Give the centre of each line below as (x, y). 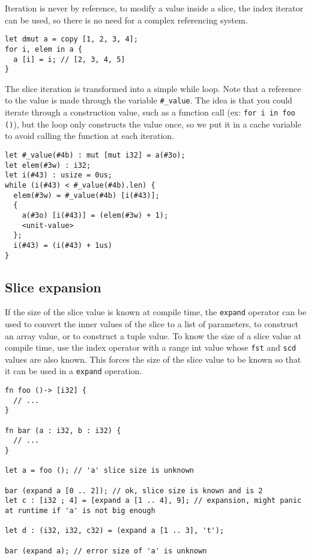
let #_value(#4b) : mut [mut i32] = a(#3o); (95, 155)
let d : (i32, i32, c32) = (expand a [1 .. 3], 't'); (115, 531)
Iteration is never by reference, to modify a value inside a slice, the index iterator (154, 8)
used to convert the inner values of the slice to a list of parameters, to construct (152, 324)
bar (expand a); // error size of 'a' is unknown (106, 551)
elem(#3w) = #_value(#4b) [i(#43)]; (86, 195)
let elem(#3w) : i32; (48, 165)
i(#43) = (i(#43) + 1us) (63, 245)
